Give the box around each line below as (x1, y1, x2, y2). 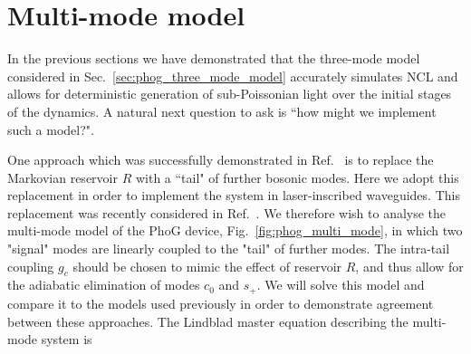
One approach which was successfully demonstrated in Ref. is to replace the (7, 150, 434, 169)
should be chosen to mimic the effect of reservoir (72, 256, 342, 275)
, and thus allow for (355, 256, 464, 275)
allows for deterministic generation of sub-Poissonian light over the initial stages (7, 84, 452, 103)
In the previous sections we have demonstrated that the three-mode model (7, 49, 420, 68)
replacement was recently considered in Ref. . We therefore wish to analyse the (7, 203, 447, 222)
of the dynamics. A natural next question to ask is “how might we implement (7, 101, 437, 120)
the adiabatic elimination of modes (7, 275, 200, 294)
